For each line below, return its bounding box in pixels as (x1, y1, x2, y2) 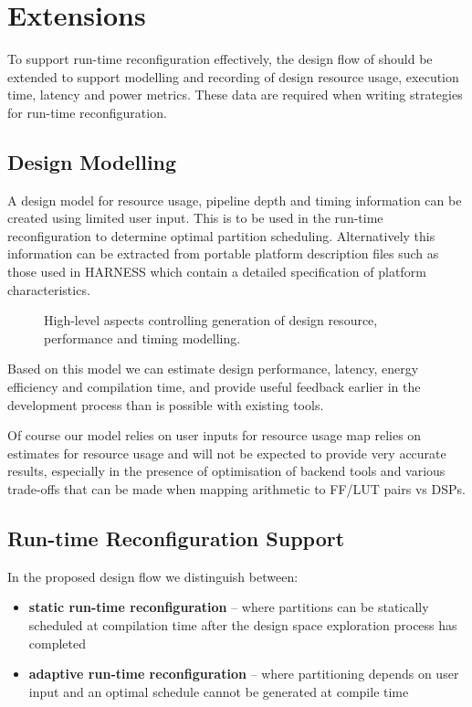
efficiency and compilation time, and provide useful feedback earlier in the (7, 377, 421, 396)
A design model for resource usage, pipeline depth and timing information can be (7, 190, 462, 209)
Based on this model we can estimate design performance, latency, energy (7, 359, 419, 378)
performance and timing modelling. (44, 328, 241, 347)
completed (28, 633, 87, 652)
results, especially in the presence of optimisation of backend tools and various (7, 461, 446, 480)
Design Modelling (7, 147, 177, 175)
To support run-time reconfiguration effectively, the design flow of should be (7, 49, 433, 69)
